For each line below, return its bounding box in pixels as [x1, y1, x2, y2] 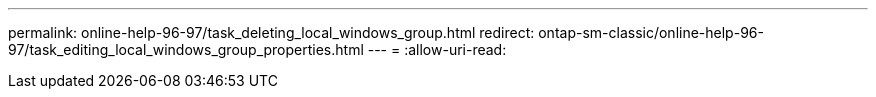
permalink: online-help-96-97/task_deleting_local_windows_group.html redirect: [8, 24, 535, 41]
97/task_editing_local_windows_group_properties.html [8, 41, 364, 58]
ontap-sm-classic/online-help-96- [538, 24, 764, 41]
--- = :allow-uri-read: [367, 41, 507, 58]
